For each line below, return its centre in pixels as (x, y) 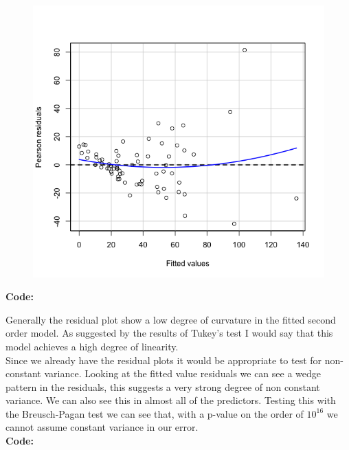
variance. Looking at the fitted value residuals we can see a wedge (183, 373)
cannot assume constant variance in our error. (102, 427)
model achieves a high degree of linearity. (92, 346)
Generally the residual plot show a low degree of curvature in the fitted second (171, 319)
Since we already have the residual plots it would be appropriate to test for (164, 360)
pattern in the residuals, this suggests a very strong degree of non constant (163, 386)
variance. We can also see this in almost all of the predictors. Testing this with (171, 400)
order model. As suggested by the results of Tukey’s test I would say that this (169, 333)
